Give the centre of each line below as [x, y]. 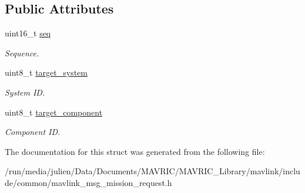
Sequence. [22, 53]
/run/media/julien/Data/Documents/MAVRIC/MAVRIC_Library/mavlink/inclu [152, 171]
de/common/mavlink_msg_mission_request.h [88, 182]
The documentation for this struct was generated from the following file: [135, 151]
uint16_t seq [28, 33]
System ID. [25, 92]
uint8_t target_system [46, 72]
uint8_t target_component [54, 112]
